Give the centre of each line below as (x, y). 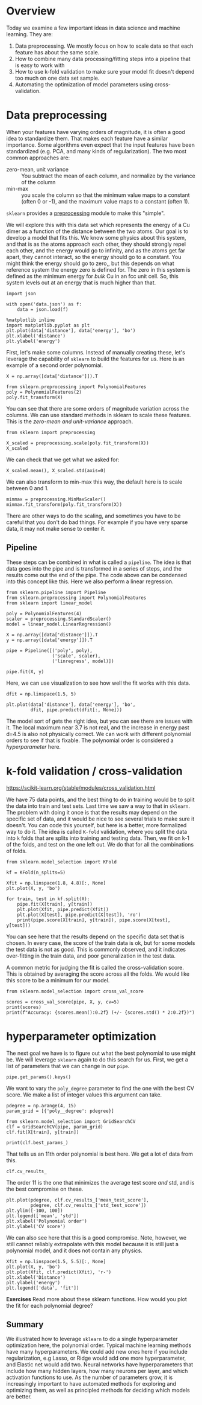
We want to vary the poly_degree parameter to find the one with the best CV (100, 1088)
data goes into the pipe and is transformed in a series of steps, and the (94, 568)
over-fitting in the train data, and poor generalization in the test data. (91, 956)
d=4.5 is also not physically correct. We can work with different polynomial (99, 734)
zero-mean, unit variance (38, 169)
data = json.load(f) (43, 309)
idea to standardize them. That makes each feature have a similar (87, 138)
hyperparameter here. (34, 746)
